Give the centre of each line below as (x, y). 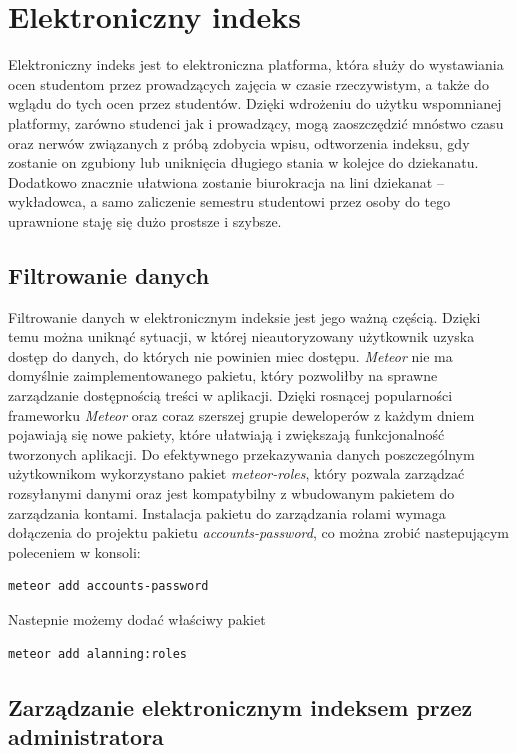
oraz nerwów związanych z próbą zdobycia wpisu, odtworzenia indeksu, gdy (239, 142)
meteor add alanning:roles (97, 653)
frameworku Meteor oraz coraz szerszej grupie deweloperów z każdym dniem (241, 414)
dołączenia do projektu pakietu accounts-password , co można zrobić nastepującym (259, 532)
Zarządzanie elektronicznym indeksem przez (240, 706)
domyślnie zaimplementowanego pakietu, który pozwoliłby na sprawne (223, 375)
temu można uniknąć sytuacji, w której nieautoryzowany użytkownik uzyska (241, 336)
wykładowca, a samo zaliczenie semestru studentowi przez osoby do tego (229, 201)
